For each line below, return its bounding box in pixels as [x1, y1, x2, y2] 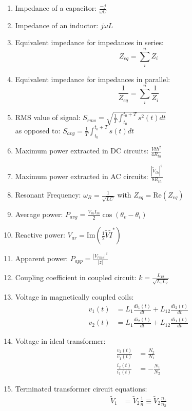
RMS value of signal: [15, 112, 81, 123]
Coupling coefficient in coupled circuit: [15, 272, 137, 283]
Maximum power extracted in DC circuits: [15, 145, 149, 156]
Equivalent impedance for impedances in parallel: [15, 74, 170, 85]
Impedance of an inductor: [15, 19, 99, 30]
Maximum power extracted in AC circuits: [15, 170, 148, 181]
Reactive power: [15, 229, 65, 240]
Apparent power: [15, 253, 68, 264]
